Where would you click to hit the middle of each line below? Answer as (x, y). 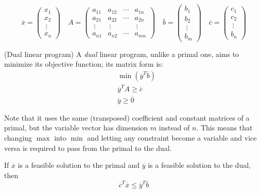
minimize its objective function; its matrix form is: (84, 64)
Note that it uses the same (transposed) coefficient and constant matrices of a (127, 117)
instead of (174, 128)
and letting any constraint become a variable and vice (172, 137)
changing (18, 137)
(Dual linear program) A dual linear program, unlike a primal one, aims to (122, 54)
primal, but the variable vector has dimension (76, 128)
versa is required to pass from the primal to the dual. (88, 148)
